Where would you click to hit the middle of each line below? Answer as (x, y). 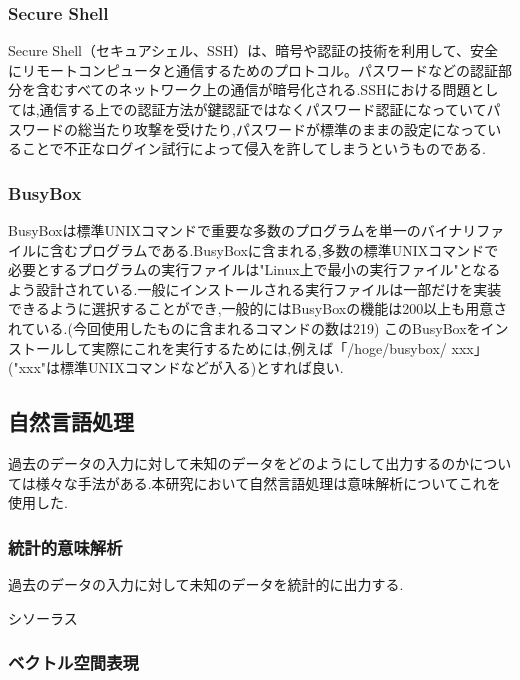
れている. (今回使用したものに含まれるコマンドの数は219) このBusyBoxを (244, 327)
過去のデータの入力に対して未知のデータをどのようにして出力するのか (239, 462)
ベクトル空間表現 (73, 662)
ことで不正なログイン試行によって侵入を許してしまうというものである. (253, 148)
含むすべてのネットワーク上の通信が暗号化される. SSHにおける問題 (253, 89)
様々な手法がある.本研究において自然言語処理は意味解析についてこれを (268, 482)
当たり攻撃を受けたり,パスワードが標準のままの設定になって (289, 128)
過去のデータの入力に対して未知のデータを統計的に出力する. (206, 583)
